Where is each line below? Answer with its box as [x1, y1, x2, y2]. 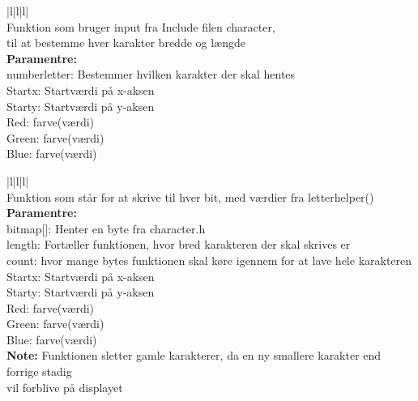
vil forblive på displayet [6, 378, 123, 395]
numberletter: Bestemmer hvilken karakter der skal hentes [6, 66, 296, 83]
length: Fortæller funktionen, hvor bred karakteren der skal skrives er [6, 236, 351, 253]
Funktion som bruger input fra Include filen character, [6, 18, 275, 35]
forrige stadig [6, 363, 72, 380]
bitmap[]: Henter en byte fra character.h [6, 220, 206, 237]
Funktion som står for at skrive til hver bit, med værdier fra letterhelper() [6, 188, 374, 205]
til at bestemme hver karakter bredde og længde [6, 34, 245, 51]
